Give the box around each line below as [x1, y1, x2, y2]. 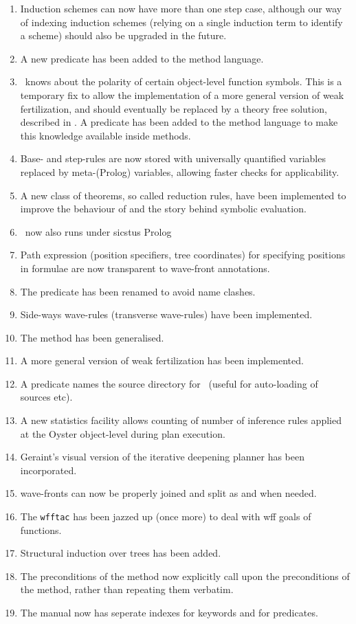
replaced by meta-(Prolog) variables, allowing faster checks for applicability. [20, 164, 340, 179]
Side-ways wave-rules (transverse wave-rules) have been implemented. [20, 307, 313, 322]
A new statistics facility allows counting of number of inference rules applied [20, 413, 342, 427]
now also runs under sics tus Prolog [25, 224, 172, 238]
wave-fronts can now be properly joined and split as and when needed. [20, 486, 317, 500]
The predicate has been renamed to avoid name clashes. [20, 284, 256, 298]
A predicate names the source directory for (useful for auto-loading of [20, 376, 318, 390]
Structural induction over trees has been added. [20, 546, 221, 560]
